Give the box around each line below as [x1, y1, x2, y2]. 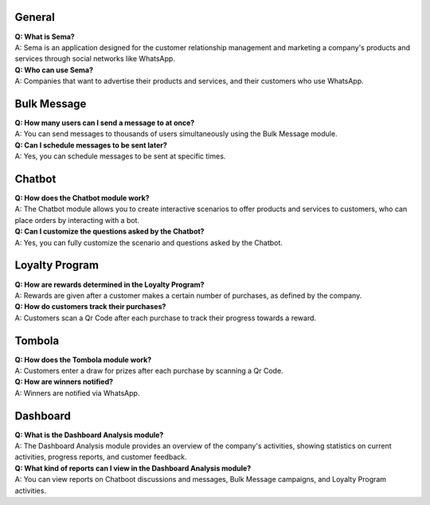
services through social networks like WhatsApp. [14, 54, 175, 64]
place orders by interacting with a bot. [14, 215, 139, 225]
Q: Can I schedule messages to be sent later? [14, 140, 167, 150]
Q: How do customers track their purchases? [14, 302, 166, 311]
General [14, 10, 56, 24]
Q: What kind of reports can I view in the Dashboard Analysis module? [14, 463, 252, 473]
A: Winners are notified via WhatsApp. [14, 388, 140, 397]
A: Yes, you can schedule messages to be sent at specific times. [14, 151, 226, 161]
